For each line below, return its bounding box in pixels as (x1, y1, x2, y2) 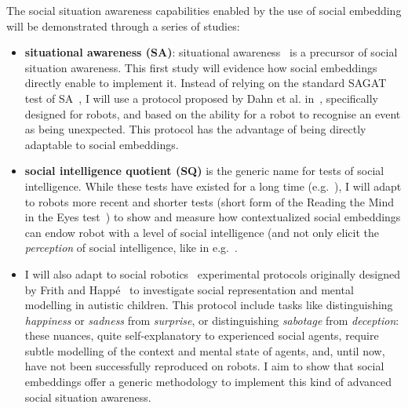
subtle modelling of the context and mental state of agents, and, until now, (24, 342, 385, 359)
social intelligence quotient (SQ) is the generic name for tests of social (24, 162, 384, 179)
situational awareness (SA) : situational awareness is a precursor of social (24, 44, 398, 60)
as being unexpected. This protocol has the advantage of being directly (24, 121, 366, 137)
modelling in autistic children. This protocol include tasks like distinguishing (24, 297, 393, 313)
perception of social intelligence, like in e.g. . (24, 239, 238, 256)
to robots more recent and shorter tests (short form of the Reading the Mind (24, 193, 395, 209)
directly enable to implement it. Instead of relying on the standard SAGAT (24, 75, 387, 91)
